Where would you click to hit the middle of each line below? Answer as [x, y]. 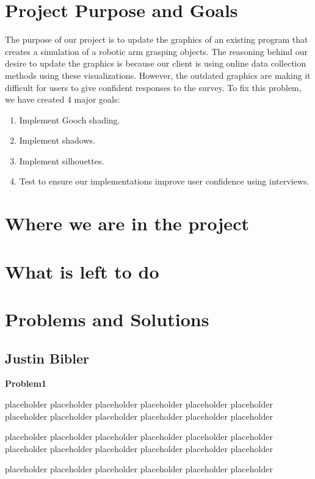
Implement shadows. [57, 140]
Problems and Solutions [107, 319]
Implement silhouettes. [62, 160]
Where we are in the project [127, 223]
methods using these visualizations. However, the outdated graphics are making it [158, 75]
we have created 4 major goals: [63, 99]
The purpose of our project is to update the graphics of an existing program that [157, 39]
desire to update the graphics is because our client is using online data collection [156, 63]
